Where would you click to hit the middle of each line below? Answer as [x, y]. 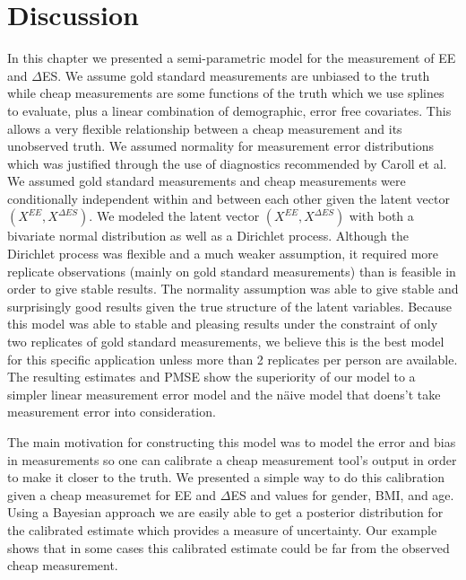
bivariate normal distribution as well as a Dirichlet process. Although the [208, 236]
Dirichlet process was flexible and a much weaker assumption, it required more [223, 254]
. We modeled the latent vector [174, 216]
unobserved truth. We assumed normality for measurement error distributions [221, 146]
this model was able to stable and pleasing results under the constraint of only [223, 324]
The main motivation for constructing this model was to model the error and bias [232, 442]
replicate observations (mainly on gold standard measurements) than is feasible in [232, 271]
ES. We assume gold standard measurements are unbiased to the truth [236, 75]
